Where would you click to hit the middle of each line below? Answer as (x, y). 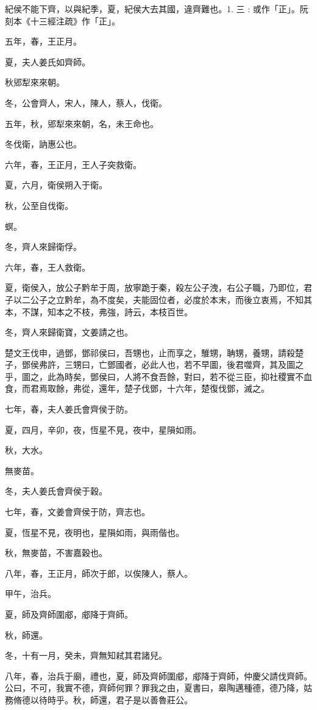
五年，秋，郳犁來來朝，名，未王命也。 (82, 123)
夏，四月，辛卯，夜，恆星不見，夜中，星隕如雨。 (103, 429)
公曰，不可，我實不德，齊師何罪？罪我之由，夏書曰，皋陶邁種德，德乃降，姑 (158, 688)
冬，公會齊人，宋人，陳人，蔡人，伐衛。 (86, 102)
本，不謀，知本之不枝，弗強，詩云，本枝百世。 (99, 311)
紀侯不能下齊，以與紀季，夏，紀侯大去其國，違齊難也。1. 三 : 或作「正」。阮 (157, 9)
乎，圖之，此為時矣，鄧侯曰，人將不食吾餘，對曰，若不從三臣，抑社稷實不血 (158, 376)
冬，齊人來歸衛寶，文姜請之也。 (69, 332)
